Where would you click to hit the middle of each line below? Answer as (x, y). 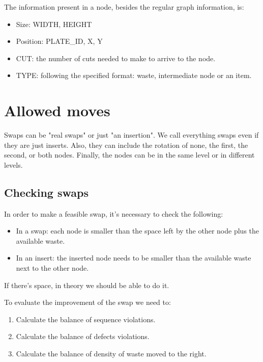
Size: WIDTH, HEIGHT (54, 24)
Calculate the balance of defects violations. (83, 336)
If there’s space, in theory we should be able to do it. (87, 285)
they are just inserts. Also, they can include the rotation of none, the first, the (126, 145)
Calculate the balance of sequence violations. (86, 319)
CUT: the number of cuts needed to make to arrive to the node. (116, 58)
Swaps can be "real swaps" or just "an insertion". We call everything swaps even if (131, 135)
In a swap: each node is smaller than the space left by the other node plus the (137, 231)
